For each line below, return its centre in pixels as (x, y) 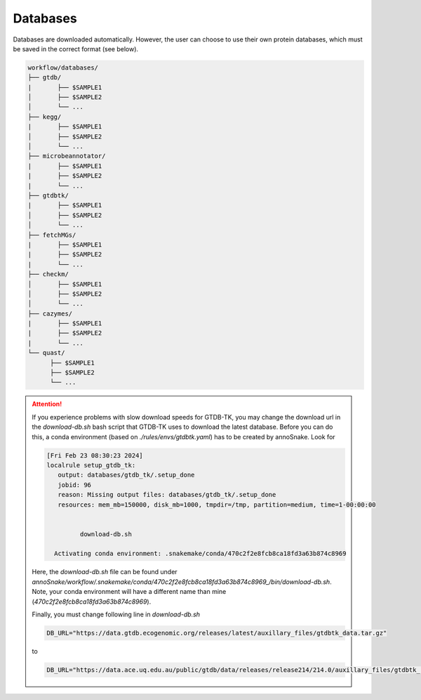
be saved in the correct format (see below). (76, 48)
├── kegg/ (45, 117)
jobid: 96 (74, 485)
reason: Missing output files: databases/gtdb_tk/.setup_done (167, 495)
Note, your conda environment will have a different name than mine (129, 592)
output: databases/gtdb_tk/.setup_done (126, 475)
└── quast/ (46, 353)
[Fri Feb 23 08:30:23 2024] (95, 455)
